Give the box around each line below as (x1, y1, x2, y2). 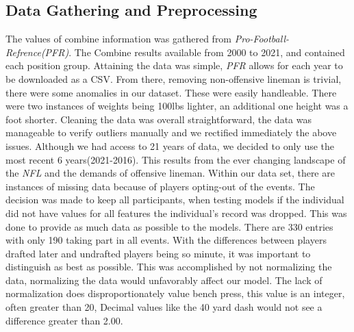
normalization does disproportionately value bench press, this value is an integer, (5, 286, 345, 301)
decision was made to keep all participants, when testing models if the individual (5, 192, 344, 207)
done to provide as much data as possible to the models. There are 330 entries (5, 219, 333, 233)
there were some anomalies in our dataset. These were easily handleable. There (5, 85, 337, 99)
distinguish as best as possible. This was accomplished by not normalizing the (5, 259, 332, 274)
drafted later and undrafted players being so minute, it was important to (5, 246, 311, 260)
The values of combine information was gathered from (5, 31, 232, 46)
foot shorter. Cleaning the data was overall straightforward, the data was (5, 112, 312, 126)
